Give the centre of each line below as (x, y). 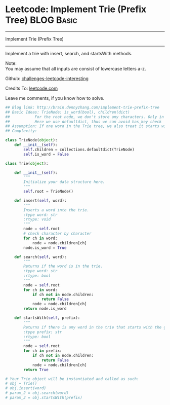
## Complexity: (21, 131)
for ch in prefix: (43, 351)
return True (36, 370)
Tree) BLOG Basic (41, 20)
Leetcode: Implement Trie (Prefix (76, 9)
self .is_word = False (46, 154)
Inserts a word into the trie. (56, 210)
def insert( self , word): (40, 200)
